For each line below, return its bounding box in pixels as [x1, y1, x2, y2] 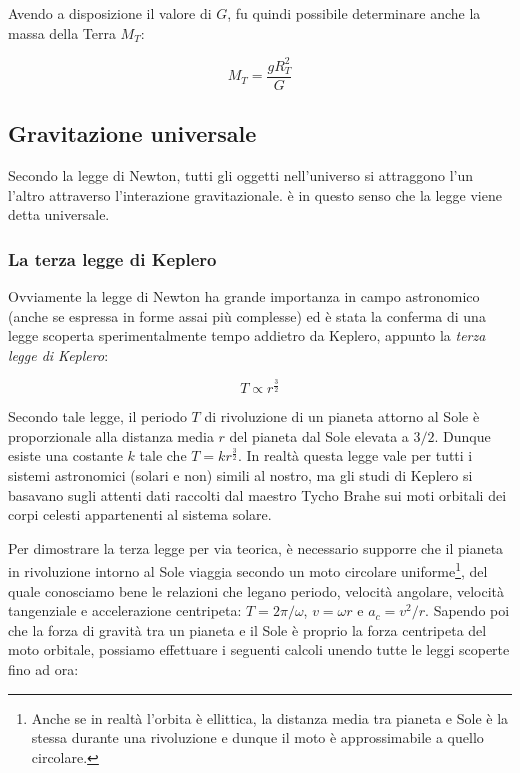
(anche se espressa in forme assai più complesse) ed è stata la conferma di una [8, 305, 486, 326]
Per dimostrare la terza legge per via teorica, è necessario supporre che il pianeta [8, 537, 504, 558]
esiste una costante [8, 445, 123, 466]
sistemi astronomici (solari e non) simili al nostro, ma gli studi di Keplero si [8, 465, 473, 486]
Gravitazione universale [8, 118, 257, 149]
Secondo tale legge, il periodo [8, 406, 187, 427]
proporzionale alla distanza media [8, 425, 214, 446]
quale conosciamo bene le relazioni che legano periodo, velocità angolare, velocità [8, 580, 505, 601]
